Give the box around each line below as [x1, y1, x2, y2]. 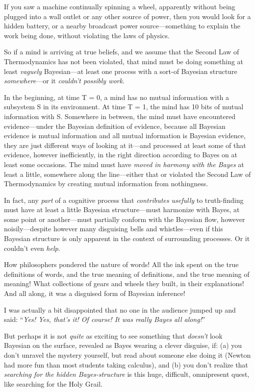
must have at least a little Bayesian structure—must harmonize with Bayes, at [4, 204, 240, 215]
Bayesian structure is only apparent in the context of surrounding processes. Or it [4, 233, 250, 244]
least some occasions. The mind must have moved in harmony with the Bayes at [4, 159, 244, 169]
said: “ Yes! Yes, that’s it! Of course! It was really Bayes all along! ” [4, 314, 205, 324]
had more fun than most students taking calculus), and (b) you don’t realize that [4, 359, 248, 369]
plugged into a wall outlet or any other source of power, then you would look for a [4, 11, 251, 21]
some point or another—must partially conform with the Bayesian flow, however [4, 214, 245, 224]
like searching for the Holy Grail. [4, 378, 102, 389]
